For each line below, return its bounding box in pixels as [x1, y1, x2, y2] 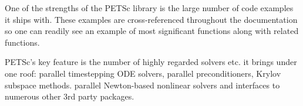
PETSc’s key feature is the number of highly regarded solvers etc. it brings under [5, 56, 297, 68]
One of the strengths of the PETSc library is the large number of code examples [5, 2, 294, 13]
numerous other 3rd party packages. [5, 90, 134, 102]
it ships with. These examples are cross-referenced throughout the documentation [5, 13, 298, 25]
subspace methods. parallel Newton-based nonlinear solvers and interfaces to [5, 78, 280, 91]
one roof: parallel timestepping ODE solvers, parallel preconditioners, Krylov [5, 67, 281, 79]
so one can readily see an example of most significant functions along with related [5, 25, 299, 37]
